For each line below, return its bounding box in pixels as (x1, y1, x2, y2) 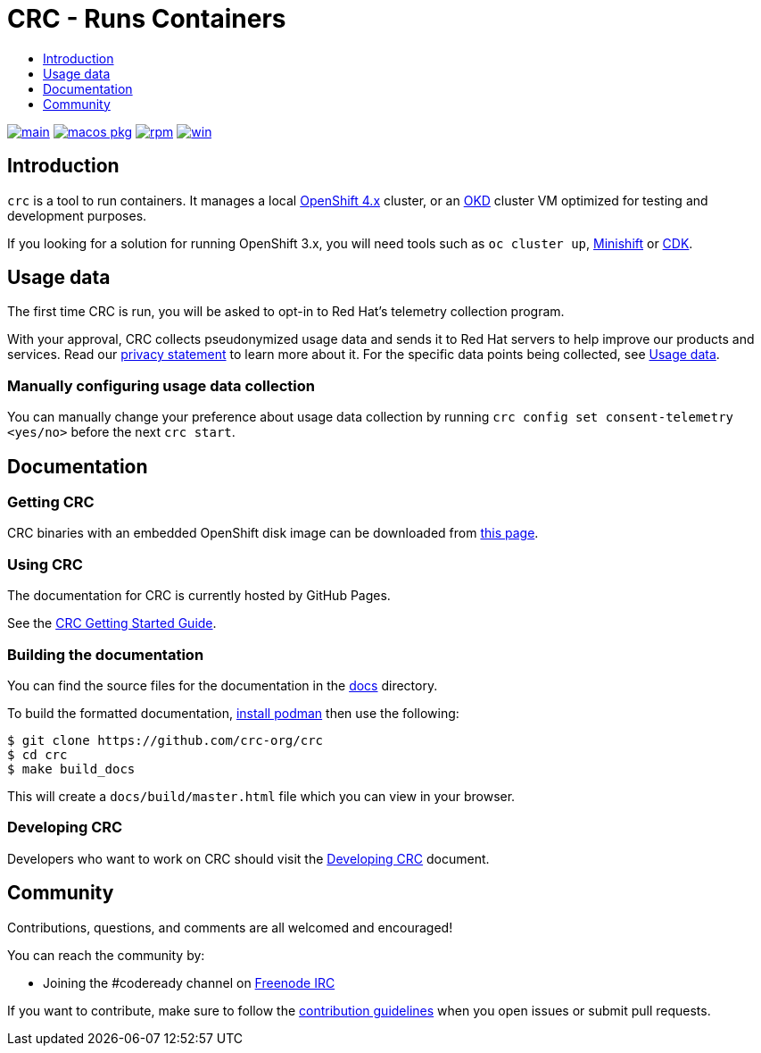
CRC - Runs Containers (7, 4, 286, 34)
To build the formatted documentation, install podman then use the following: (7, 705, 459, 721)
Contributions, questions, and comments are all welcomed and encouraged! (7, 919, 453, 935)
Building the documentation (7, 645, 204, 664)
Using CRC (7, 555, 83, 573)
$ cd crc (7, 747, 68, 762)
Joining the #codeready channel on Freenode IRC (43, 974, 335, 990)
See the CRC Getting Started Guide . (7, 615, 217, 631)
